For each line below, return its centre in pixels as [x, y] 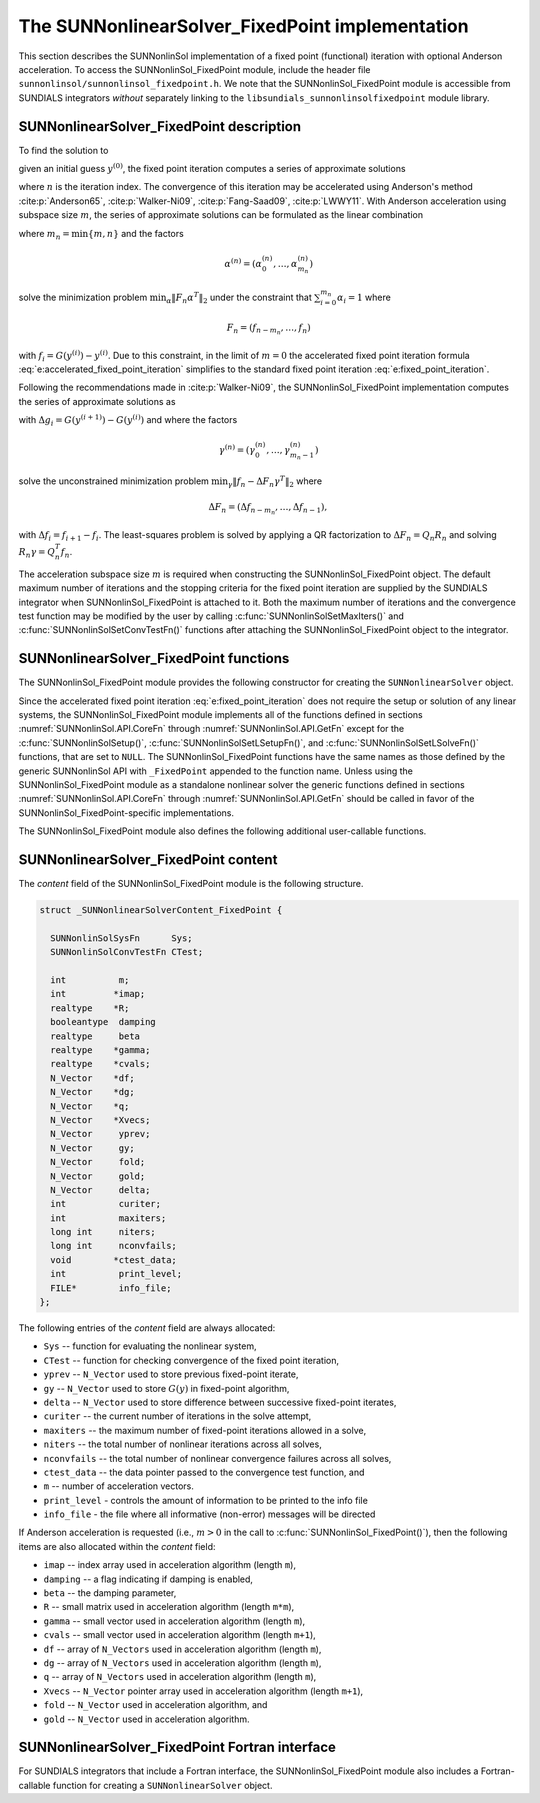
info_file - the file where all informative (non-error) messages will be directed [209, 1514]
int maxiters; [108, 1218]
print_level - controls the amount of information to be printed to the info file [206, 1500]
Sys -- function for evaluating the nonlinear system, [150, 1346]
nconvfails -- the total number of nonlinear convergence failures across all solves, [217, 1458]
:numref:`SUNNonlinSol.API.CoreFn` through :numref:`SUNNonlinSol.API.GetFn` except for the [211, 729]
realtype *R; [90, 1008]
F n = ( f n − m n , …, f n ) [269, 329]
